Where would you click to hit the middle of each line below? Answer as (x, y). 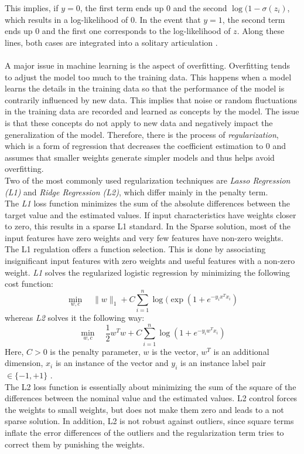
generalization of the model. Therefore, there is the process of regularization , (142, 134)
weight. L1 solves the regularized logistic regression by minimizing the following (148, 272)
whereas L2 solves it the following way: (75, 317)
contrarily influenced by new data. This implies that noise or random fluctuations (151, 99)
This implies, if (32, 8)
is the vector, (175, 351)
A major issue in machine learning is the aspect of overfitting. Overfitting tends (148, 65)
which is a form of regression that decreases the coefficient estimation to (134, 146)
